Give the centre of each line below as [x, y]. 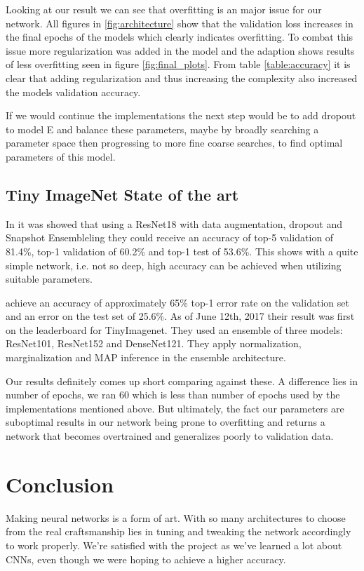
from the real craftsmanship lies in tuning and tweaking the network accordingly [178, 531]
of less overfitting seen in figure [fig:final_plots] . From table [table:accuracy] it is [178, 64]
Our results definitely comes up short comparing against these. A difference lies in [182, 381]
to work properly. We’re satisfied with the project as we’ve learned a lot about [174, 545]
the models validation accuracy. [73, 92]
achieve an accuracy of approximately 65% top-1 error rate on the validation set [177, 302]
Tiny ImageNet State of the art [122, 194]
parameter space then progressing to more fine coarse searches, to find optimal [174, 143]
